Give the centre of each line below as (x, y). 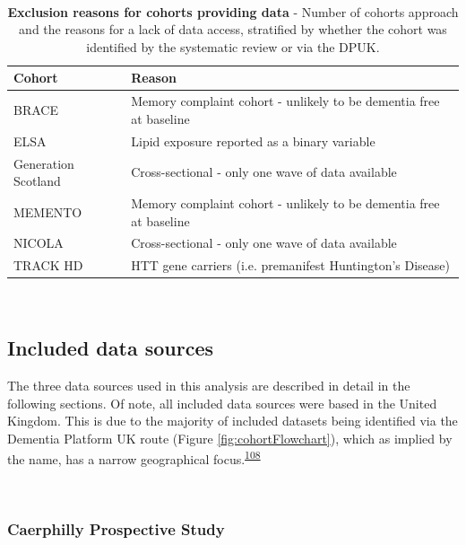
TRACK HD (48, 265)
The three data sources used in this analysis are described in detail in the (209, 386)
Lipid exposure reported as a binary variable (253, 141)
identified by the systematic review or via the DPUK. (233, 46)
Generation (44, 163)
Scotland (37, 181)
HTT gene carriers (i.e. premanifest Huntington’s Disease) (291, 265)
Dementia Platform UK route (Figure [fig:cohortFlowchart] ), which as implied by (230, 438)
